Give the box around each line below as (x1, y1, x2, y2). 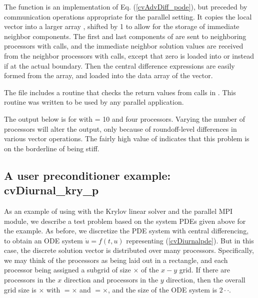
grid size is (4, 284, 36, 294)
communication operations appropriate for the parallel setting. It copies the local (4, 11, 252, 22)
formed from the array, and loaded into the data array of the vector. (4, 70, 213, 81)
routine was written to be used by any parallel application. (4, 97, 184, 107)
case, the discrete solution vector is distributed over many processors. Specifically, (4, 245, 254, 255)
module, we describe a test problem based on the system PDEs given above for (4, 215, 246, 226)
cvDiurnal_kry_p (4, 182, 99, 198)
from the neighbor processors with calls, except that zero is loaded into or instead (4, 50, 254, 61)
